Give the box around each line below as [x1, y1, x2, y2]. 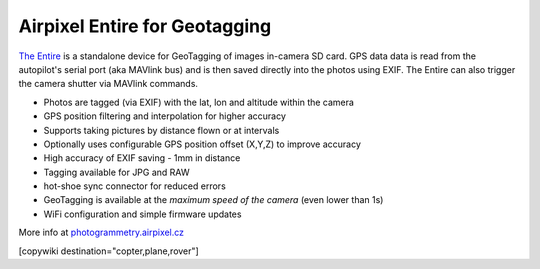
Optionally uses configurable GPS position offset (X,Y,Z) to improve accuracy [43, 138, 362, 150]
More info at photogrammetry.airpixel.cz [18, 226, 185, 239]
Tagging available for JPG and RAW [43, 166, 190, 178]
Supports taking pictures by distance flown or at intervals [43, 124, 280, 136]
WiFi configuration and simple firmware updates [43, 208, 242, 220]
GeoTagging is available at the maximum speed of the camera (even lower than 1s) [43, 194, 384, 206]
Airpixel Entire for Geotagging [18, 15, 272, 37]
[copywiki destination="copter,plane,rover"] [18, 245, 199, 257]
